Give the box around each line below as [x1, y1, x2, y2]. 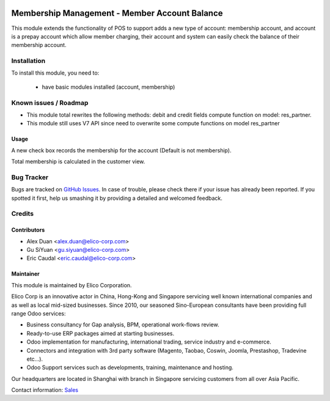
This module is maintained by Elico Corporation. [11, 281, 132, 289]
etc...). [26, 355, 43, 362]
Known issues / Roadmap [11, 98, 89, 107]
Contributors [11, 226, 45, 234]
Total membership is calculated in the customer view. [11, 158, 145, 165]
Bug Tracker [11, 173, 49, 182]
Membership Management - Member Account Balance [11, 8, 223, 18]
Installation [11, 57, 46, 65]
